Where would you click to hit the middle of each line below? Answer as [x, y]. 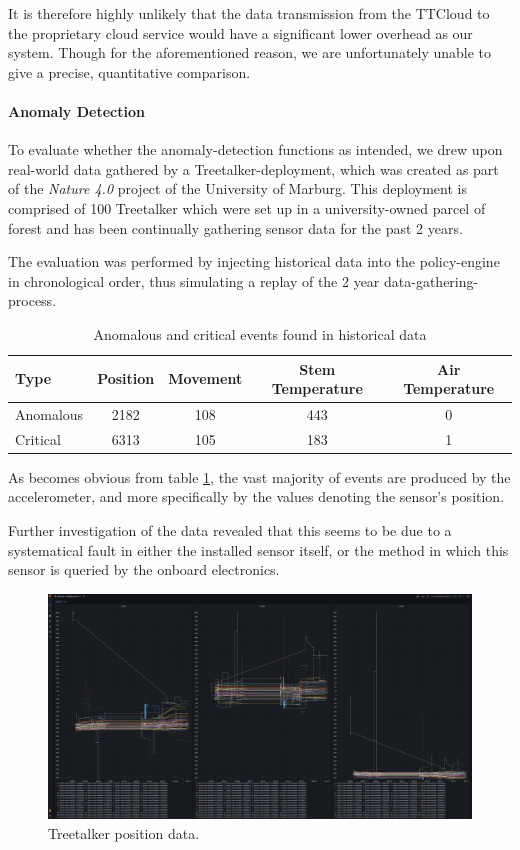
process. [32, 300]
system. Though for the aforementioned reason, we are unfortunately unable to [250, 52]
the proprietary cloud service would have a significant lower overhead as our [240, 32]
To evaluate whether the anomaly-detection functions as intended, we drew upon [255, 149]
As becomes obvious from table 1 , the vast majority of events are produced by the [259, 476]
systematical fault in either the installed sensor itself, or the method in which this [258, 549]
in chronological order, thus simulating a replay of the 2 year [194, 280]
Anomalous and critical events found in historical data [260, 333]
